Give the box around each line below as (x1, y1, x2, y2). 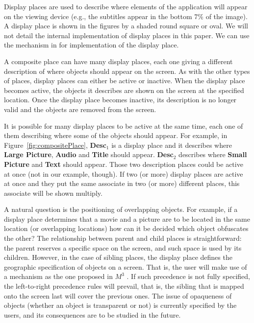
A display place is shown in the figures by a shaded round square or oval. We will (4, 21, 249, 31)
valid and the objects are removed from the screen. (4, 104, 156, 114)
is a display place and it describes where (111, 139, 232, 150)
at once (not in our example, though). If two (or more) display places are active (4, 168, 243, 179)
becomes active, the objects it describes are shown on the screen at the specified (4, 85, 244, 95)
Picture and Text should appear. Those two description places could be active (4, 159, 243, 169)
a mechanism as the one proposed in (4, 271, 113, 281)
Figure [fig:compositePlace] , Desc (4, 139, 106, 150)
